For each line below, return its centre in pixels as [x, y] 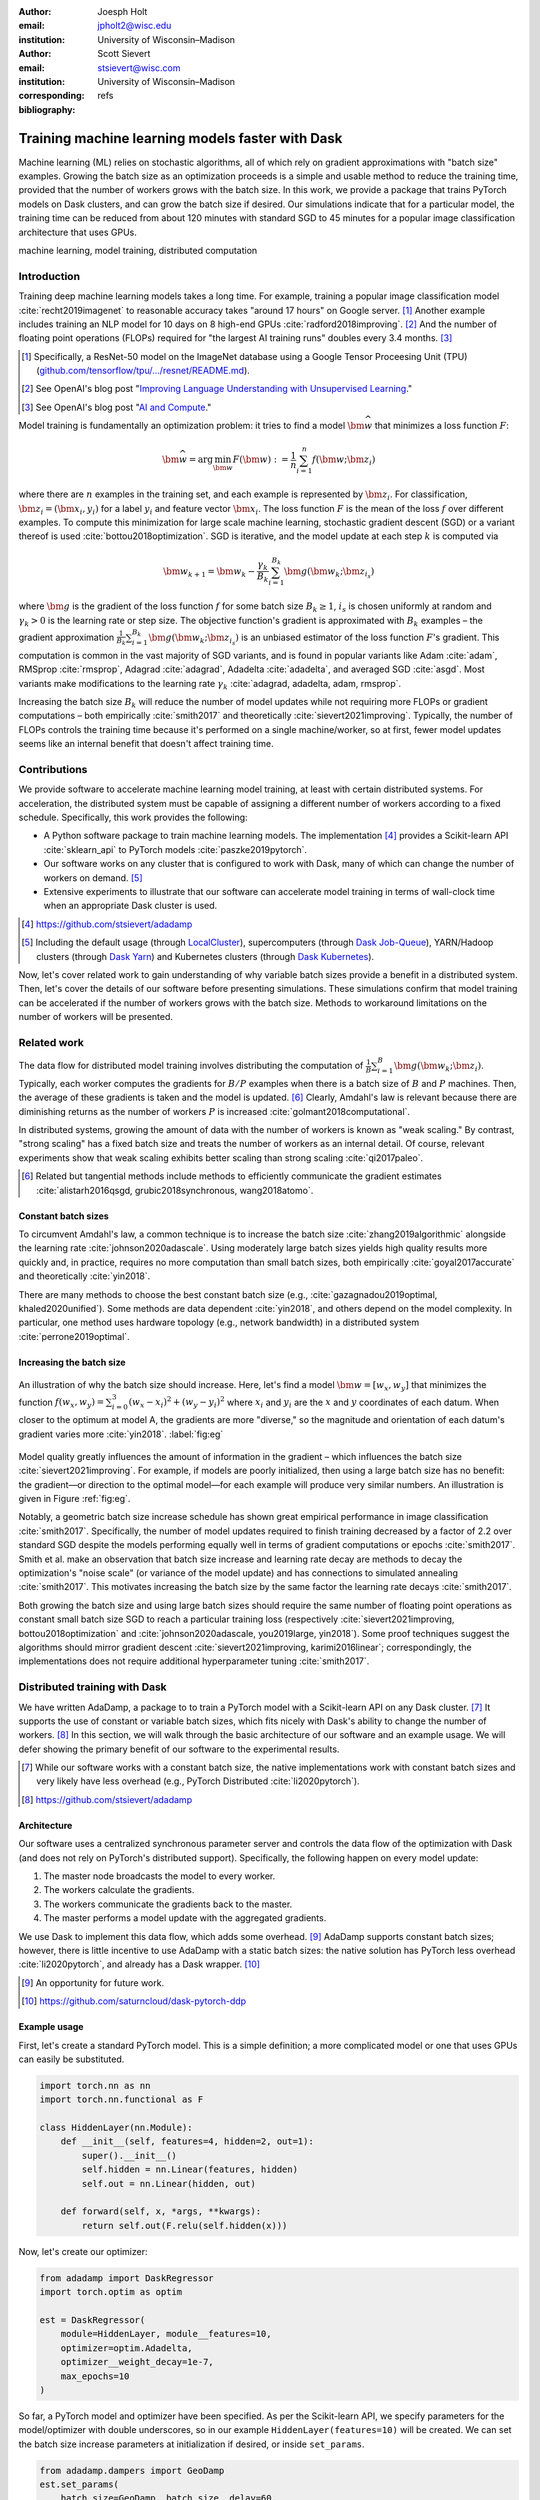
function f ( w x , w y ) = [61, 1403]
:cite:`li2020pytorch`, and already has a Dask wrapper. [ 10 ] [139, 1964]
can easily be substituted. [71, 2059]
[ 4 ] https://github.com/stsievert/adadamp [107, 924]
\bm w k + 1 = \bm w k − [209, 572]
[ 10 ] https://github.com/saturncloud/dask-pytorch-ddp [134, 2001]
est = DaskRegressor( [92, 2319]
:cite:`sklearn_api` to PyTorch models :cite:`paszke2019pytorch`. [175, 849]
